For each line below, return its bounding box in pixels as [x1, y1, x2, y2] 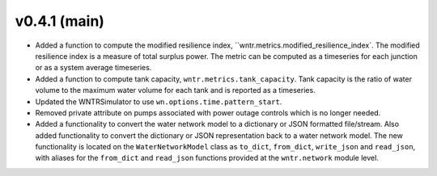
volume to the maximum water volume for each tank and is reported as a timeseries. [35, 86, 316, 95]
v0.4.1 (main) [15, 12, 105, 30]
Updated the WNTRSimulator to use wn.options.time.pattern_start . [35, 97, 282, 107]
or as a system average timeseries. [35, 63, 152, 73]
